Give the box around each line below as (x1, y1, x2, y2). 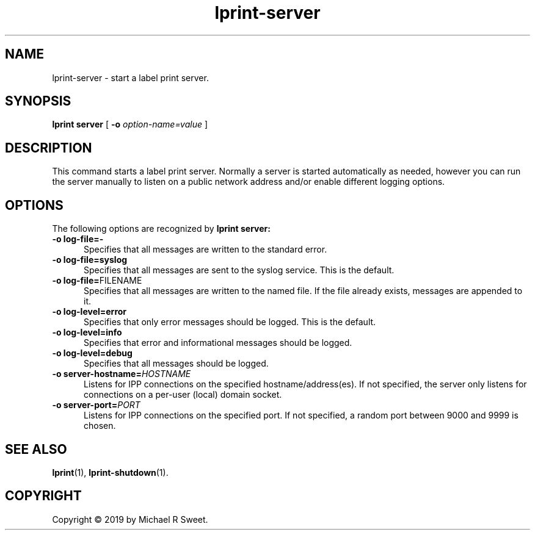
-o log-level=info (52, 327, 122, 338)
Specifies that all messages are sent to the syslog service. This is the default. (84, 265, 395, 276)
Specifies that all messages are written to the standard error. (84, 244, 327, 255)
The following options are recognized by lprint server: (52, 223, 271, 234)
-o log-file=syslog (52, 254, 128, 265)
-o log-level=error (52, 306, 127, 317)
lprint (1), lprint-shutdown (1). (52, 467, 169, 478)
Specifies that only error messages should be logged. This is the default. (84, 317, 376, 328)
